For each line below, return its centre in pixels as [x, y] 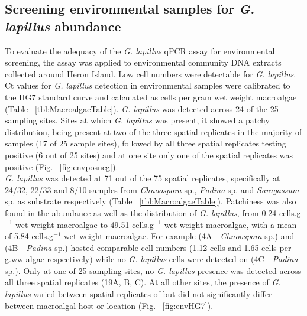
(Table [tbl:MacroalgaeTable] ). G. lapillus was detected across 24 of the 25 [142, 108]
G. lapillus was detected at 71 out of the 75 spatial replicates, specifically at [143, 178]
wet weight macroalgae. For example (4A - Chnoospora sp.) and [179, 236]
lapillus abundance [63, 26]
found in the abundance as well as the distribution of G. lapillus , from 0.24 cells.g [153, 212]
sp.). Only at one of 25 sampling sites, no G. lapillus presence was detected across [153, 270]
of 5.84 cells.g [29, 236]
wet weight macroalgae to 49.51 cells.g [84, 224]
